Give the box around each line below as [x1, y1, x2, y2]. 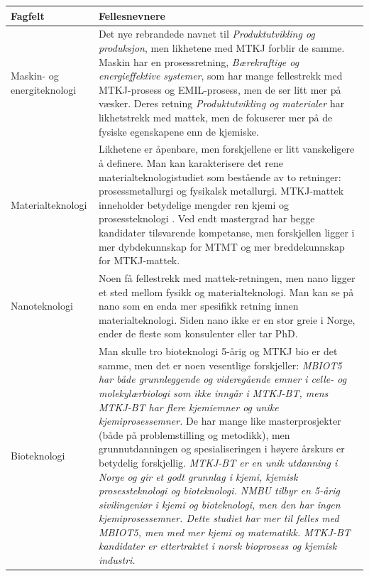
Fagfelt [11, 8, 45, 23]
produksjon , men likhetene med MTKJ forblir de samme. [98, 40, 345, 55]
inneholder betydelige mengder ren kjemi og [98, 197, 290, 212]
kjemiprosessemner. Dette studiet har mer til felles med [98, 511, 339, 526]
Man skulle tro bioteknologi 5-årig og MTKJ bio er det [98, 344, 338, 359]
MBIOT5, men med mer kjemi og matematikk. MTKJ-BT [98, 524, 351, 539]
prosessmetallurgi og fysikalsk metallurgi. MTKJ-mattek [98, 183, 344, 198]
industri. [98, 553, 136, 567]
